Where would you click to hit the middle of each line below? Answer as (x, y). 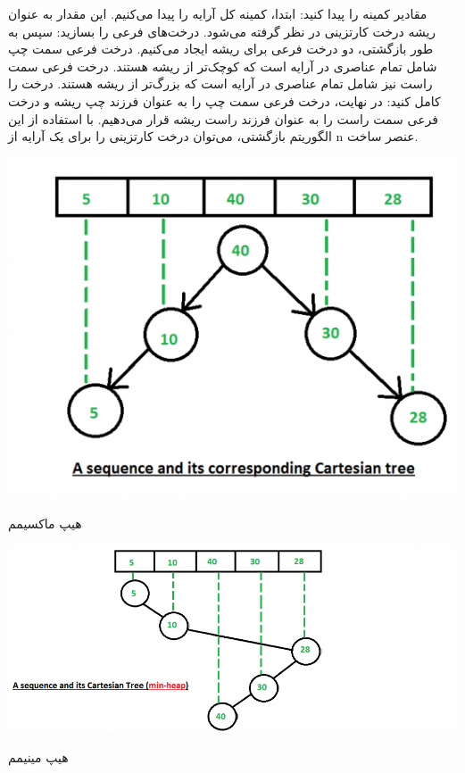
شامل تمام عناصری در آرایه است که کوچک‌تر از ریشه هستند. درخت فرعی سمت (223, 66)
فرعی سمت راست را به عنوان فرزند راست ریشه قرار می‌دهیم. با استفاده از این (223, 118)
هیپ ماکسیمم (45, 523)
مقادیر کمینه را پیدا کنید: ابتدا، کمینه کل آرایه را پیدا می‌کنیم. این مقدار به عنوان (218, 13)
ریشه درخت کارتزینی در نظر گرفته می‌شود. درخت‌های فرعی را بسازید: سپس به (222, 31)
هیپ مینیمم (38, 756)
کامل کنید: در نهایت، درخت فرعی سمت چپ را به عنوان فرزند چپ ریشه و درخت (224, 100)
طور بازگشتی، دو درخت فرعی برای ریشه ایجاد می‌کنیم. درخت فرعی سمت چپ (221, 49)
